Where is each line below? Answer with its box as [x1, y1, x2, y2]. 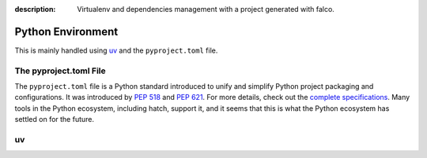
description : [14, 5, 56, 13]
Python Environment [14, 24, 119, 39]
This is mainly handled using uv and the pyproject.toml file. [14, 46, 218, 55]
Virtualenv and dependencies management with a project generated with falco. [77, 5, 335, 13]
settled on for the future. [14, 115, 95, 124]
